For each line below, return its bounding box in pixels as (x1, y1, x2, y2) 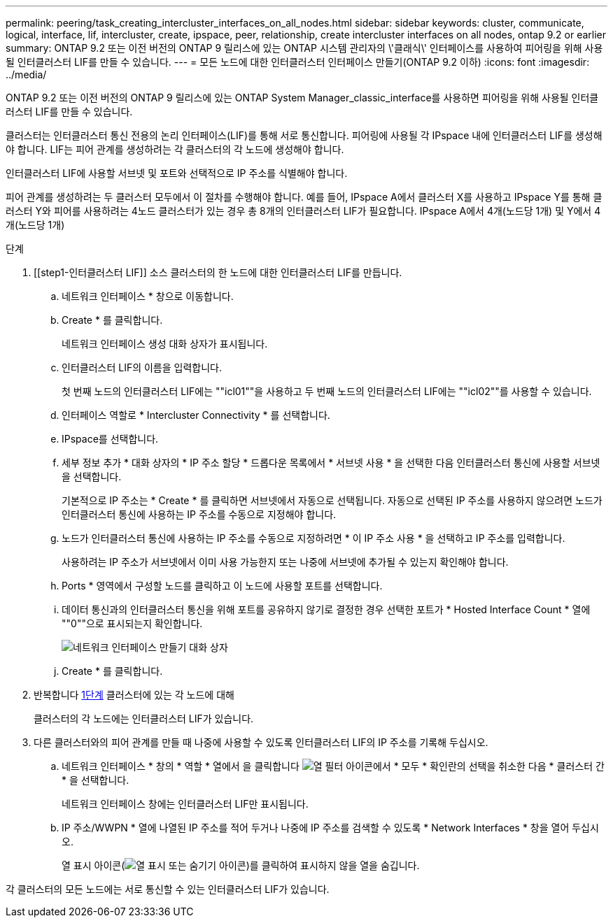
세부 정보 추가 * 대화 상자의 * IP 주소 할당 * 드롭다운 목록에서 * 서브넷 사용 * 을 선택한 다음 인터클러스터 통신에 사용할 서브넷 (62, 457, 600, 468)
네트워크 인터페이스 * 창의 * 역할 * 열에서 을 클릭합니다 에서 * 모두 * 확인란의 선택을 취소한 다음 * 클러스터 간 (62, 760, 605, 772)
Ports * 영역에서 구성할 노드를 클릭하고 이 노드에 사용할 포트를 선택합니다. (62, 580, 383, 592)
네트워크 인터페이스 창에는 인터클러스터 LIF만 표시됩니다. (62, 798, 309, 810)
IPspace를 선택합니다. (62, 433, 159, 445)
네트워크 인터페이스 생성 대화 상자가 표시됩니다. (62, 338, 268, 350)
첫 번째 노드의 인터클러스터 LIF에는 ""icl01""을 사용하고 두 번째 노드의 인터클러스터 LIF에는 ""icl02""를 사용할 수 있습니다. (62, 385, 592, 397)
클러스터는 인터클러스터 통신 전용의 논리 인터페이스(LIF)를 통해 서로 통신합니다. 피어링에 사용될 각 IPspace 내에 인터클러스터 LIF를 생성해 (6, 129, 603, 141)
